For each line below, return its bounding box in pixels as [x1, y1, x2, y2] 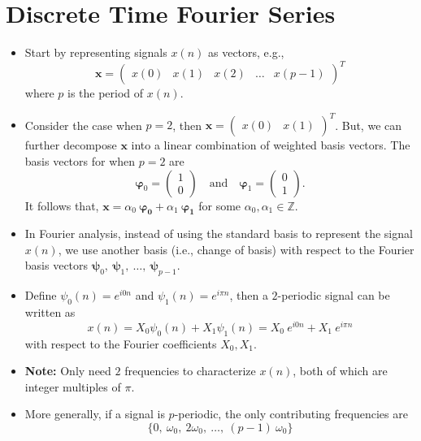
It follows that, [24, 197, 99, 214]
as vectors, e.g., [207, 44, 284, 61]
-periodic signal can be [277, 287, 390, 304]
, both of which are [293, 362, 388, 379]
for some [198, 197, 241, 214]
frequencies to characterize [124, 362, 256, 379]
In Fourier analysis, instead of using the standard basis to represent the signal [24, 225, 413, 242]
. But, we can [335, 116, 402, 133]
